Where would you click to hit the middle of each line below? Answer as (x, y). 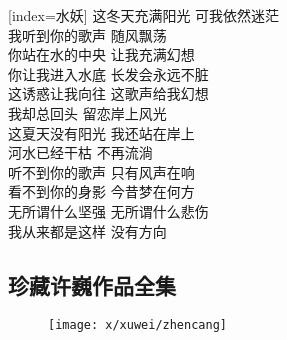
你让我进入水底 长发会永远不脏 (108, 73)
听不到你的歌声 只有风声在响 (101, 171)
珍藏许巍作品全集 (92, 284)
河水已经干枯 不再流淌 (80, 152)
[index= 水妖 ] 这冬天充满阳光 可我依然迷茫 (144, 15)
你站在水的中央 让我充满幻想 (101, 54)
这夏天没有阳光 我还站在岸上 (101, 132)
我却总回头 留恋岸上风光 (87, 112)
